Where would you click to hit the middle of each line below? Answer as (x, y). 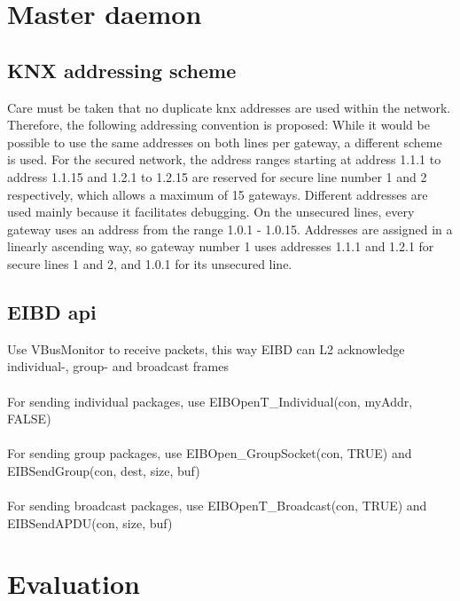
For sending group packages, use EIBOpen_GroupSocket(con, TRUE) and (210, 453)
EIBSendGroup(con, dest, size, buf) (104, 470)
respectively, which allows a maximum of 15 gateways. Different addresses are (218, 194)
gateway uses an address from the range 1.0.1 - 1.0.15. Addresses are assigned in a (230, 229)
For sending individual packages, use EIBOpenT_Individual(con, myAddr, (210, 401)
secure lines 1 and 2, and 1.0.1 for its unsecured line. (150, 263)
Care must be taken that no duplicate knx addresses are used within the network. (229, 107)
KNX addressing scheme (122, 70)
